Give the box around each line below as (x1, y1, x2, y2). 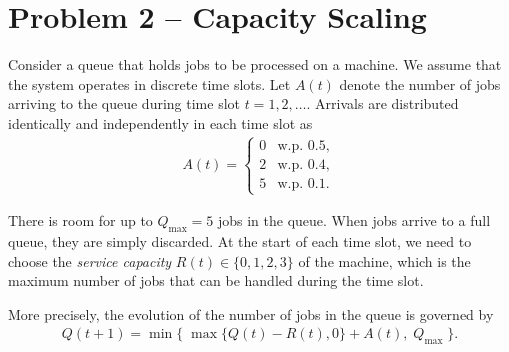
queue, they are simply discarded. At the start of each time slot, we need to (8, 230, 472, 251)
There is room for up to (8, 210, 153, 231)
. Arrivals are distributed (306, 93, 459, 114)
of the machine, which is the (298, 250, 471, 271)
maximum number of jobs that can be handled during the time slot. (8, 270, 424, 291)
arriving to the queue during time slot (8, 93, 240, 114)
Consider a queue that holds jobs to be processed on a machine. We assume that (8, 54, 502, 75)
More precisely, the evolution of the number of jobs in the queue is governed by (8, 303, 494, 324)
